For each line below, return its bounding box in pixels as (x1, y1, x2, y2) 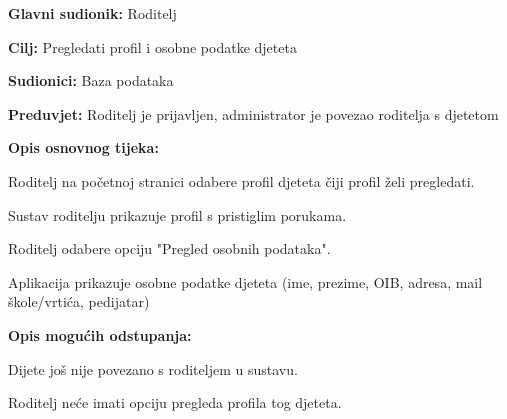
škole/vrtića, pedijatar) (8, 291, 150, 312)
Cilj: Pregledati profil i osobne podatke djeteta (8, 36, 297, 57)
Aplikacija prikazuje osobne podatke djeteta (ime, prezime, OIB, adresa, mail (8, 271, 483, 292)
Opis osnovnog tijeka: (8, 137, 159, 158)
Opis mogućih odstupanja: (8, 324, 192, 345)
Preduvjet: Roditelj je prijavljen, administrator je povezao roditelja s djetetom (8, 103, 499, 124)
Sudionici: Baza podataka (8, 70, 174, 91)
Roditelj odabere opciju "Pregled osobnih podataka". (8, 238, 331, 259)
